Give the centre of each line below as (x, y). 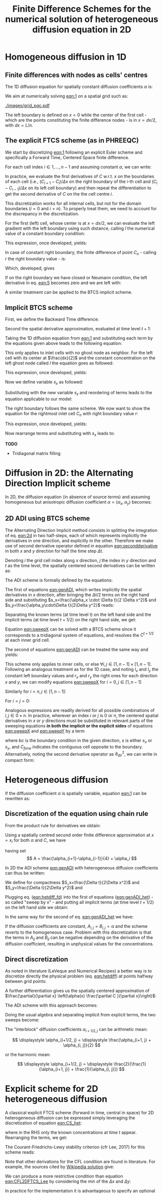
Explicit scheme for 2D (52, 1089)
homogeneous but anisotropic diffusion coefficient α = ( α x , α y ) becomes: (78, 503)
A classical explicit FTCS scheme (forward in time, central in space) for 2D (80, 1112)
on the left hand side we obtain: (37, 907)
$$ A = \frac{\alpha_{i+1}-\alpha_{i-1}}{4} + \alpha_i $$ (82, 858)
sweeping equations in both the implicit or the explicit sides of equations (79, 726)
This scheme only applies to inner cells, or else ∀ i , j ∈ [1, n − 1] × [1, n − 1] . (79, 664)
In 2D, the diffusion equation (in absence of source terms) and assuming (78, 497)
